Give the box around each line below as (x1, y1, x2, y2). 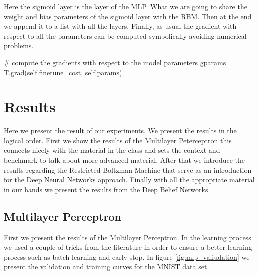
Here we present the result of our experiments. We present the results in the (4, 125, 237, 136)
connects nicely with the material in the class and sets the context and (4, 145, 220, 155)
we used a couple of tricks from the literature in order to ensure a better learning (4, 242, 252, 252)
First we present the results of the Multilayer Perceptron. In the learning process (4, 232, 251, 242)
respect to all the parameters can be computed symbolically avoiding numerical (4, 30, 247, 41)
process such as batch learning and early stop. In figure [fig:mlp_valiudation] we (4, 251, 250, 262)
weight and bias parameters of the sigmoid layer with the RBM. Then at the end (4, 11, 252, 21)
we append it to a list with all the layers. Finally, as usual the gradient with (4, 21, 237, 31)
